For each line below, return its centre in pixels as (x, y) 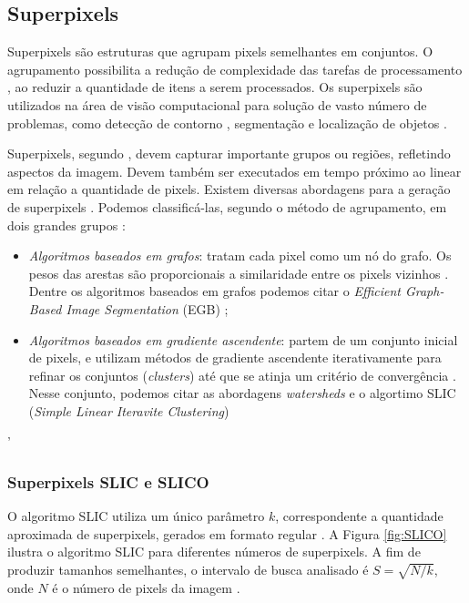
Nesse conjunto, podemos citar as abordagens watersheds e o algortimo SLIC (242, 393)
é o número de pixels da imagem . (146, 587)
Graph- (424, 291)
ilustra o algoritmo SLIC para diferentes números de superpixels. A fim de (214, 552)
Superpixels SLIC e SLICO (108, 482)
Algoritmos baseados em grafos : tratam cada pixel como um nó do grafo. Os (240, 256)
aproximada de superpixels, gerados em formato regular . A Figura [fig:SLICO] (227, 533)
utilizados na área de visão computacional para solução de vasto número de (217, 104)
